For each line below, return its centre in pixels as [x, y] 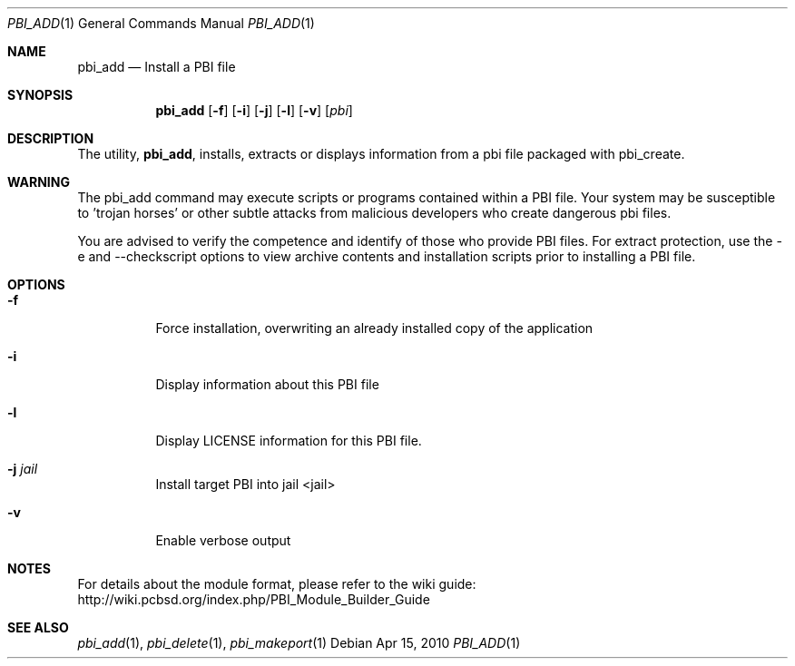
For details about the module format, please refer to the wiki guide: [277, 584]
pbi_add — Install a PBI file [157, 67]
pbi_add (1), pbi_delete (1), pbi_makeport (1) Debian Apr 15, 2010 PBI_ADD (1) [299, 643]
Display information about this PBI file [267, 384]
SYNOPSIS [40, 95]
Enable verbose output [223, 540]
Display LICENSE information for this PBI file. [289, 441]
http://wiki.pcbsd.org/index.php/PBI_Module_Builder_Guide [254, 599]
